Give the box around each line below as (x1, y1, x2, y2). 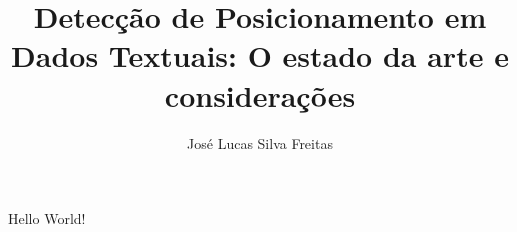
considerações (164, 74, 356, 115)
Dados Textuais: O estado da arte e (11, 35, 509, 76)
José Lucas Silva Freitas (187, 132, 333, 153)
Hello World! (8, 208, 86, 229)
